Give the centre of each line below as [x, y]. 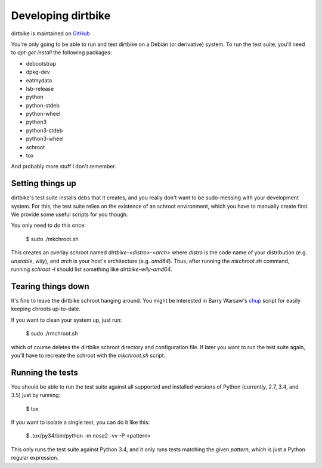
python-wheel [43, 114]
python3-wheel [45, 139]
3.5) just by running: [36, 395]
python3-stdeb [44, 130]
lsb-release [40, 88]
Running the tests [45, 372]
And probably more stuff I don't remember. [64, 167]
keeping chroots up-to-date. [46, 309]
